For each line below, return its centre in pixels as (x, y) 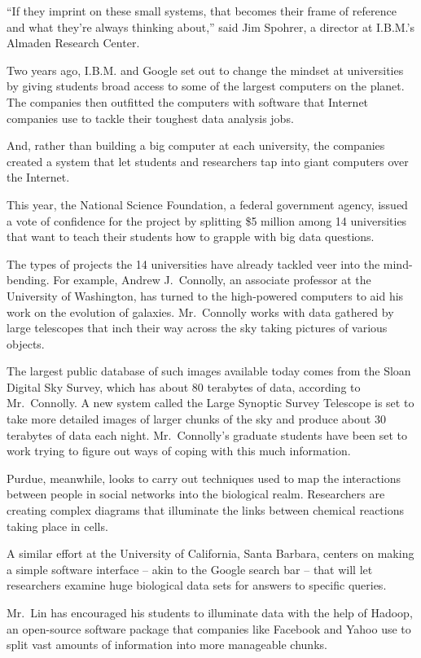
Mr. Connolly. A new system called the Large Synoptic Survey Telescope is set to (210, 403)
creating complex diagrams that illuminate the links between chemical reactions (205, 510)
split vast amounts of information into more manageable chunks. (167, 645)
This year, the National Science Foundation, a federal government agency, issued (207, 204)
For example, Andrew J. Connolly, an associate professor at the (212, 280)
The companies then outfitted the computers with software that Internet (188, 101)
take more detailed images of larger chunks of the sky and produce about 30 (196, 419)
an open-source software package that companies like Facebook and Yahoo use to (209, 628)
